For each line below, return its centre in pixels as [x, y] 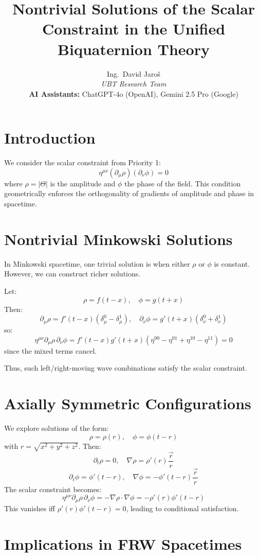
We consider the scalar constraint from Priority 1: [82, 162]
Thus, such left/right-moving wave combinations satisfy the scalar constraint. [126, 368]
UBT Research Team [134, 84]
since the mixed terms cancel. [51, 350]
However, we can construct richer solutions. [72, 274]
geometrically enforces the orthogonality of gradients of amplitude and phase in [129, 193]
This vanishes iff [30, 508]
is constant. [232, 263]
